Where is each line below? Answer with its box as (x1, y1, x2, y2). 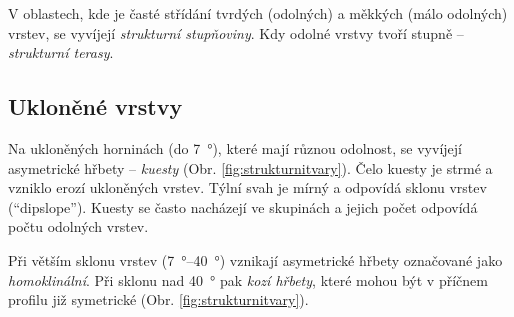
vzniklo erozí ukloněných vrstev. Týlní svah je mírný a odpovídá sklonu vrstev (8, 177, 487, 198)
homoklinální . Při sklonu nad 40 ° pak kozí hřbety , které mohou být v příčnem (8, 269, 488, 290)
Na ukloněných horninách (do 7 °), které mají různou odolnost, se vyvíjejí (8, 137, 462, 158)
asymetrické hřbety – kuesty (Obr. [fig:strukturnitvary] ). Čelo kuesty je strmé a (8, 157, 493, 178)
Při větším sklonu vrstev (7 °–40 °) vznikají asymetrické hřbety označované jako (8, 249, 503, 270)
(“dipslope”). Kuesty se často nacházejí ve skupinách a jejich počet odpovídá (8, 196, 478, 217)
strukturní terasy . (8, 42, 114, 63)
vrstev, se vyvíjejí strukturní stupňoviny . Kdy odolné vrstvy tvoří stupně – (8, 22, 464, 43)
